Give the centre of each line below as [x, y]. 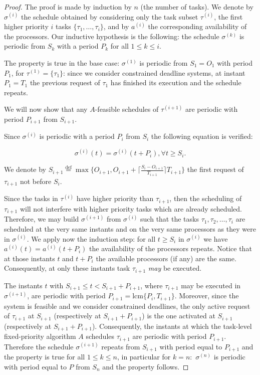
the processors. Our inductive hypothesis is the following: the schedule [112, 36]
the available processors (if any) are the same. [166, 258]
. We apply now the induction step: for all [91, 238]
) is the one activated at [179, 316]
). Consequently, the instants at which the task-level [172, 326]
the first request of [215, 169]
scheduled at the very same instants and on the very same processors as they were [130, 228]
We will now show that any [46, 109]
